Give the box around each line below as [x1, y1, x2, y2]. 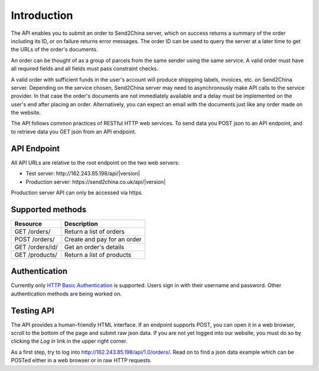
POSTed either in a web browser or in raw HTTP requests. [11, 357, 152, 364]
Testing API [11, 305, 54, 315]
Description [64, 219, 98, 227]
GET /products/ [14, 250, 57, 259]
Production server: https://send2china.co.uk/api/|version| [25, 178, 166, 185]
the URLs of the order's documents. [11, 46, 98, 53]
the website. [11, 109, 41, 116]
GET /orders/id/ [14, 243, 58, 251]
